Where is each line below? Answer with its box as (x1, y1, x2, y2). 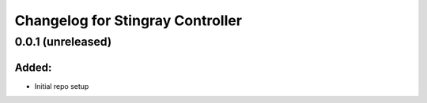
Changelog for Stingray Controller (14, 12, 243, 29)
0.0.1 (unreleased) (14, 35, 112, 49)
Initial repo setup (34, 81, 89, 90)
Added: (14, 61, 52, 74)
